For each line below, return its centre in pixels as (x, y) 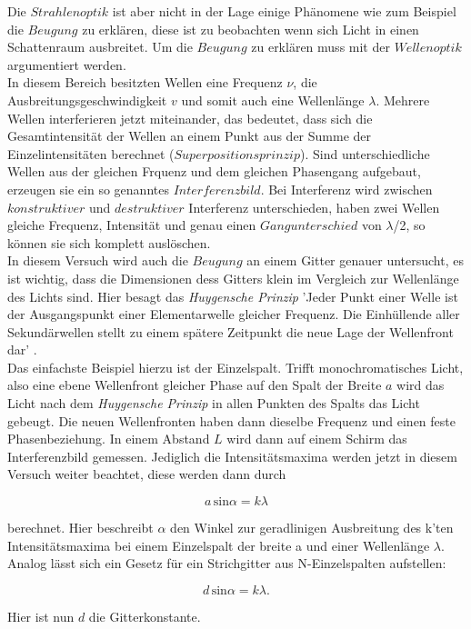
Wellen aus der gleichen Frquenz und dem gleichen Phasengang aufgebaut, (214, 171)
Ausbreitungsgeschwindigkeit (87, 100)
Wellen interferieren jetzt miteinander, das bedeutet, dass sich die (190, 118)
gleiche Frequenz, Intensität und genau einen (132, 225)
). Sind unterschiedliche (365, 153)
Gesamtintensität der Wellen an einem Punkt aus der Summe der (190, 136)
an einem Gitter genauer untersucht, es (355, 260)
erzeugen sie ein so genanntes (88, 189)
